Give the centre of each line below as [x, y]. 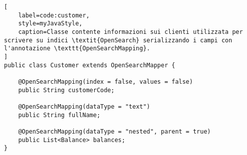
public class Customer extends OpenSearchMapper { [90, 65]
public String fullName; [59, 115]
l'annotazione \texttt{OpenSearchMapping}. [77, 49]
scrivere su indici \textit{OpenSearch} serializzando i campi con [118, 40]
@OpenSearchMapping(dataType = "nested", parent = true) [115, 131]
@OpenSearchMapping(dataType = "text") [84, 106]
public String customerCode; [66, 90]
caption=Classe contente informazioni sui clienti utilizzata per [130, 32]
